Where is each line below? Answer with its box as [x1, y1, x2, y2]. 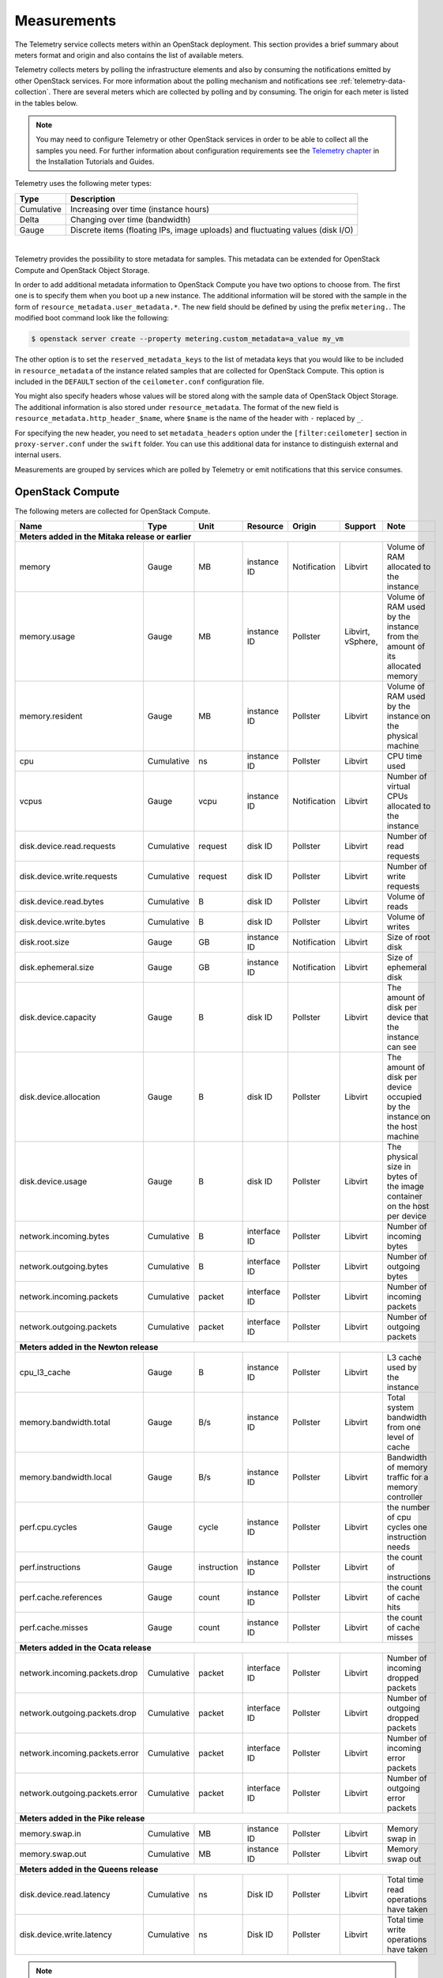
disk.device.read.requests [19, 840, 116, 851]
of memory [387, 1461, 428, 1472]
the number [387, 1502, 430, 1513]
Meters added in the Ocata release [19, 1642, 152, 1653]
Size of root [387, 931, 430, 942]
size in [387, 1161, 411, 1172]
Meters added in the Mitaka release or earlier [19, 531, 192, 542]
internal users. [14, 450, 62, 460]
